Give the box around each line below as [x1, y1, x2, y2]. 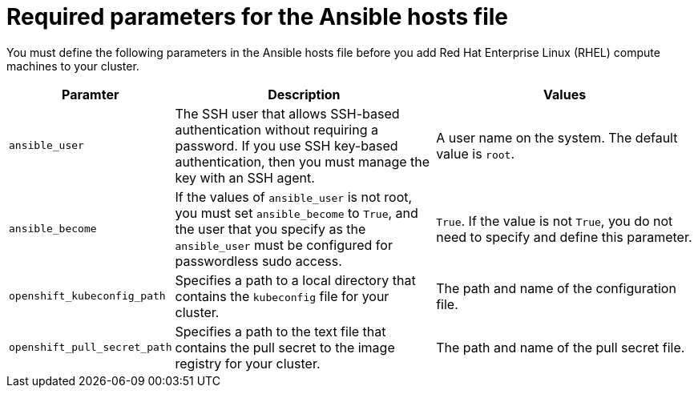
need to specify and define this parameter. [436, 228, 692, 245]
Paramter [62, 86, 119, 103]
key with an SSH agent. [175, 169, 315, 186]
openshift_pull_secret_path [9, 341, 172, 354]
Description [268, 86, 341, 103]
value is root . [436, 145, 514, 162]
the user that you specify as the [175, 220, 366, 237]
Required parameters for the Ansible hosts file [6, 3, 508, 30]
